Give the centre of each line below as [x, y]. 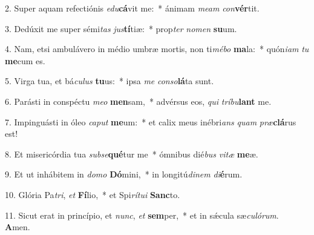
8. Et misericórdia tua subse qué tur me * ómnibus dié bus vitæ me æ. [132, 154]
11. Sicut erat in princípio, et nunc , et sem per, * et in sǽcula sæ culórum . [142, 215]
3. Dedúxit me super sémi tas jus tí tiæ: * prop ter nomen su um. [121, 28]
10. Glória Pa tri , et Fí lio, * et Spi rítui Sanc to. [93, 194]
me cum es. [25, 60]
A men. [18, 227]
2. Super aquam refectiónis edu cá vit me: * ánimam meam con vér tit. [132, 8]
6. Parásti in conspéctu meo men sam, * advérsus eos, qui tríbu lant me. [138, 101]
